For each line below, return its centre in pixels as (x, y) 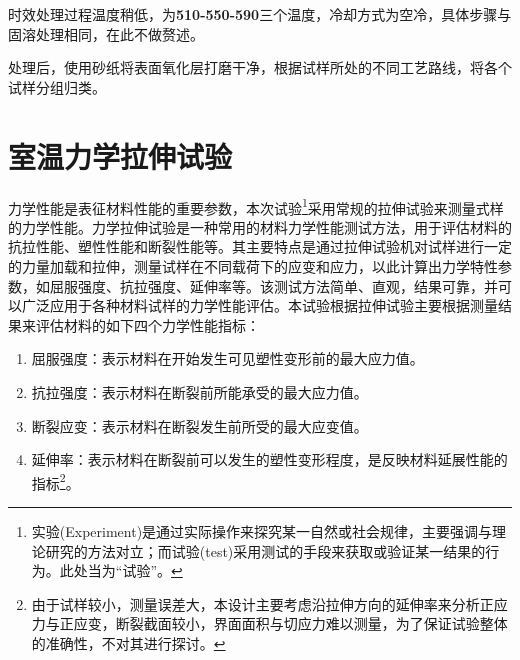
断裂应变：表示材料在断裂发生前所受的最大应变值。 (199, 425)
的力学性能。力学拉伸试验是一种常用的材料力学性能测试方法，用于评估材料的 (260, 226)
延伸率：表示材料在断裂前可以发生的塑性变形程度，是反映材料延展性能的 (269, 459)
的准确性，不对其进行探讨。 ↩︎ (128, 642)
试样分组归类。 (57, 86)
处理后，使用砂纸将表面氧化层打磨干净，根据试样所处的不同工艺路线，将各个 (260, 67)
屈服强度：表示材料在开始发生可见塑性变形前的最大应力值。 (227, 358)
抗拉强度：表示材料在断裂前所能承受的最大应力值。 (199, 391)
